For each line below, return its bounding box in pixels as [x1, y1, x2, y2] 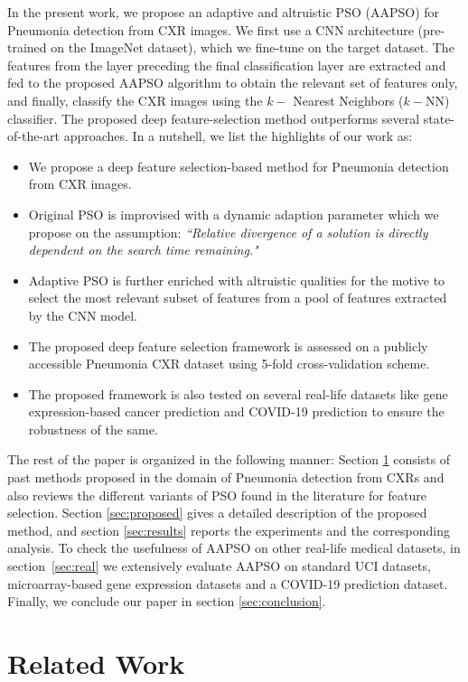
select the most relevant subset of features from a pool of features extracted [28, 288, 447, 307]
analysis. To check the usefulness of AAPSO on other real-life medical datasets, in [7, 538, 461, 557]
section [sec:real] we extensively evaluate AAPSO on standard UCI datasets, [7, 556, 431, 575]
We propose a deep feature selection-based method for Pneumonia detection [28, 156, 449, 175]
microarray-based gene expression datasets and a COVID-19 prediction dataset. [7, 574, 448, 593]
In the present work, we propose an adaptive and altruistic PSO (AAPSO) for [7, 3, 440, 21]
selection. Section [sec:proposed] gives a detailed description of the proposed [7, 503, 427, 522]
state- [423, 108, 455, 127]
